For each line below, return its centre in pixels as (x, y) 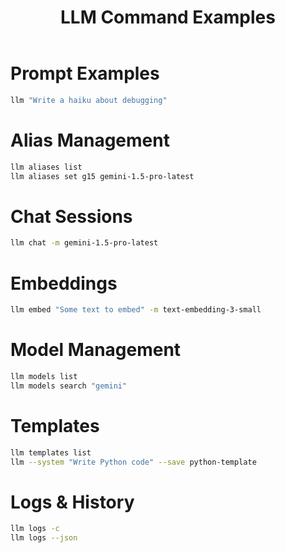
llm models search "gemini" (69, 386)
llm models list (44, 377)
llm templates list (51, 452)
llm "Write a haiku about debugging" (89, 100)
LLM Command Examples (168, 17)
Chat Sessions (71, 216)
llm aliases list (46, 167)
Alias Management (90, 140)
